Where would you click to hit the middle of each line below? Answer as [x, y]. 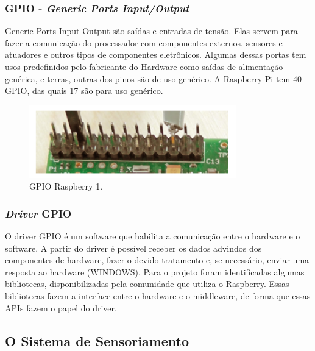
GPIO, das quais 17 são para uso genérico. [84, 90]
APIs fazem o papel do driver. [61, 307]
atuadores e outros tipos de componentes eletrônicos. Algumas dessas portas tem [156, 55]
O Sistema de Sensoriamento [97, 340]
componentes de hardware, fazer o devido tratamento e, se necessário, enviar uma [157, 260]
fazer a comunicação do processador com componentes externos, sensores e [144, 42]
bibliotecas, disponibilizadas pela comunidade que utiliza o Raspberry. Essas [147, 284]
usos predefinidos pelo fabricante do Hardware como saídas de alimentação [144, 66]
